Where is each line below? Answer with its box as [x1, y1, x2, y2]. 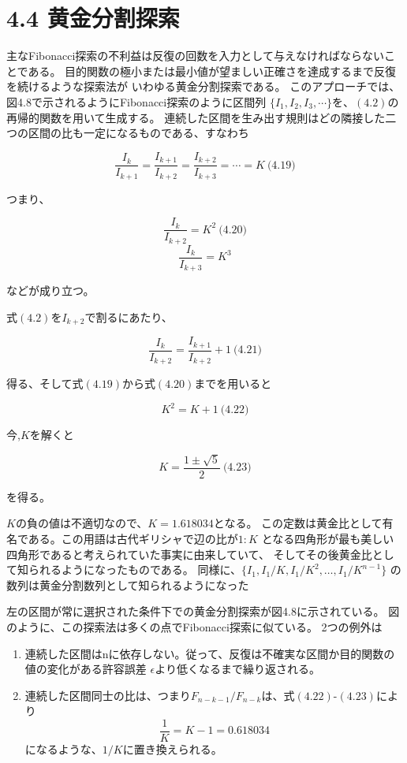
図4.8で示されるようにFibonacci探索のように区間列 [6, 93, 267, 110]
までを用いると [194, 375, 272, 392]
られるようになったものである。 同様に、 [28, 561, 242, 578]
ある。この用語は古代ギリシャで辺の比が [28, 530, 238, 546]
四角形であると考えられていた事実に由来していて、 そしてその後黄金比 [6, 545, 372, 562]
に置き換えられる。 [122, 740, 222, 757]
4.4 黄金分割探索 [6, 2, 180, 34]
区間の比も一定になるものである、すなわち [28, 125, 249, 141]
